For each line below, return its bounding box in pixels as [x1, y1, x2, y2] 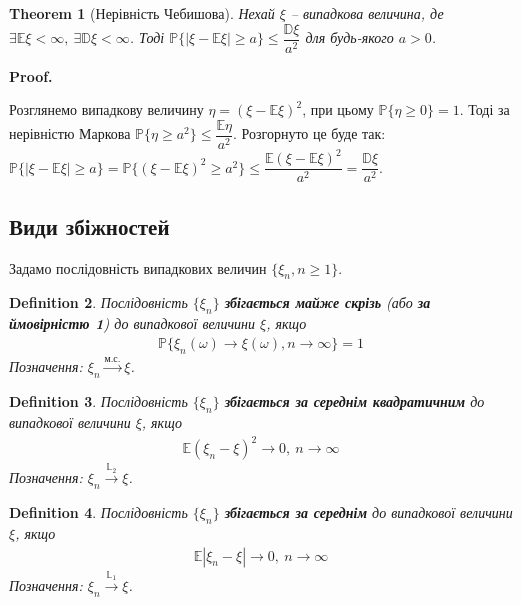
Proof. [9, 65, 53, 86]
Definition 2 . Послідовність [9, 292, 188, 313]
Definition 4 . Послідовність [9, 502, 188, 523]
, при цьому [302, 99, 374, 120]
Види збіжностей [9, 210, 170, 241]
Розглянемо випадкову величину [9, 99, 204, 120]
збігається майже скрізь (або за [224, 292, 431, 313]
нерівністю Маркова [9, 123, 131, 144]
